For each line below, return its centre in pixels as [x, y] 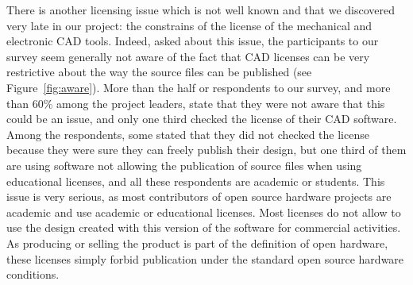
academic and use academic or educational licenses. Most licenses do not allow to [204, 212]
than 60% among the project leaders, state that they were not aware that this [196, 103]
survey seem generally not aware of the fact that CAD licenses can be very [188, 56]
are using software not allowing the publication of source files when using [184, 165]
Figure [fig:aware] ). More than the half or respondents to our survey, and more [199, 87]
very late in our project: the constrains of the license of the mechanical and [189, 25]
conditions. [33, 274]
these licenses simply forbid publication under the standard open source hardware [205, 258]
